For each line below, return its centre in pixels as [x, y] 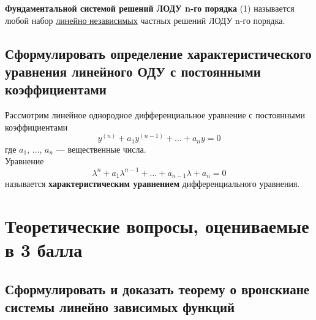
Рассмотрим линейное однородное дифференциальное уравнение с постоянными [155, 115]
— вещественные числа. [101, 149]
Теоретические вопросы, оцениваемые [157, 225]
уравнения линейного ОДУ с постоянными [133, 71]
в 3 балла [44, 249]
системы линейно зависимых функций [120, 306]
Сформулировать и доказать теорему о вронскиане [157, 288]
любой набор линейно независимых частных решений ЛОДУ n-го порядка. [145, 20]
